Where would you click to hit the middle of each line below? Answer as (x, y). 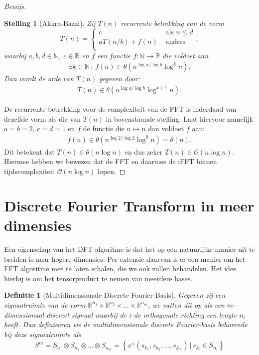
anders (176, 42)
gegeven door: (120, 79)
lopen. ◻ (112, 171)
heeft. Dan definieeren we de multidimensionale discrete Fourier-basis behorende (126, 324)
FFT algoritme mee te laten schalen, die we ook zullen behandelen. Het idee (120, 268)
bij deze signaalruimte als (43, 334)
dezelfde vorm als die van (43, 118)
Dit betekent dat (29, 151)
